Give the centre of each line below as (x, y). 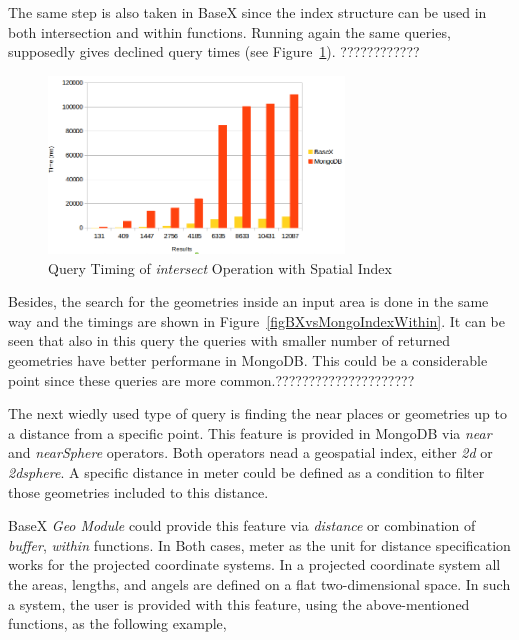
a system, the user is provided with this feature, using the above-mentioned (239, 603)
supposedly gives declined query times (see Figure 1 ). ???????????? (214, 51)
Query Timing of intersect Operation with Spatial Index (220, 267)
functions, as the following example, (117, 623)
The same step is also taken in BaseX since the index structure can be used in (247, 12)
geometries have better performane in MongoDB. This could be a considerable (248, 360)
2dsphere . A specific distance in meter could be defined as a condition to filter (246, 472)
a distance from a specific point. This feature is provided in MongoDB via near (250, 432)
